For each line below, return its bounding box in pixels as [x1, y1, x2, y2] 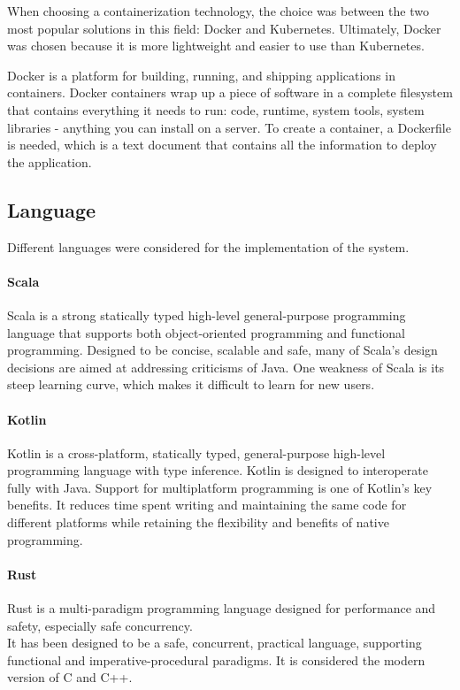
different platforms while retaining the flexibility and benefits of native [7, 513, 389, 532]
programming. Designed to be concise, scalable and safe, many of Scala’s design [7, 341, 438, 359]
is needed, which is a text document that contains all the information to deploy [7, 135, 437, 154]
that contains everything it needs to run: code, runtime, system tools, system [7, 100, 425, 119]
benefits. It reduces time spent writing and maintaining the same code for [7, 495, 407, 514]
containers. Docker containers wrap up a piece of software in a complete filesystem [7, 83, 453, 102]
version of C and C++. [7, 668, 133, 686]
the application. [7, 152, 92, 171]
